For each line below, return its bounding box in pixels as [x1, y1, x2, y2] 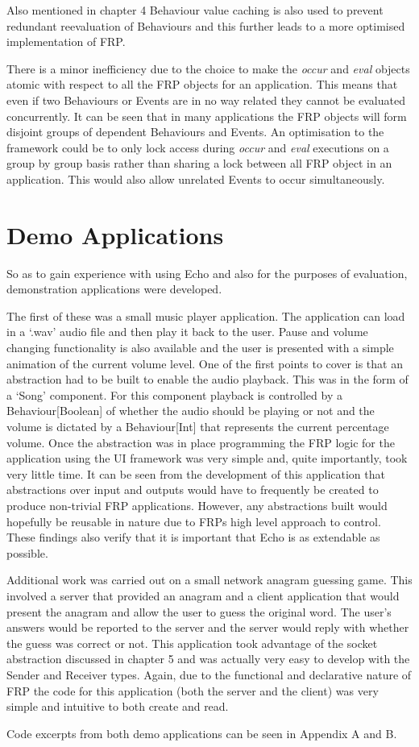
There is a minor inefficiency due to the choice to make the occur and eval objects [6, 60, 410, 77]
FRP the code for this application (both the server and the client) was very [6, 682, 379, 699]
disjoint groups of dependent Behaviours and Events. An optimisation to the [6, 123, 384, 140]
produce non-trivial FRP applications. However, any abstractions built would [6, 496, 388, 513]
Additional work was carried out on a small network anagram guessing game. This [6, 571, 413, 588]
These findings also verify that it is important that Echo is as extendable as [6, 529, 380, 546]
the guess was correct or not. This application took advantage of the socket [6, 634, 378, 651]
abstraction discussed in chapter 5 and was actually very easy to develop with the [6, 650, 410, 667]
